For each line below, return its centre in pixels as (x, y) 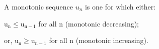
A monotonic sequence (38, 6)
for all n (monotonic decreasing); (89, 23)
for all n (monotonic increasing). (99, 40)
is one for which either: (120, 6)
